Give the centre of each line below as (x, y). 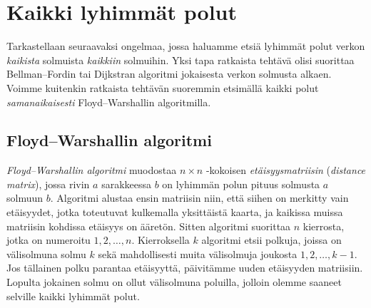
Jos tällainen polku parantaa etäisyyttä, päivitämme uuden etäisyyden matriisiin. (185, 268)
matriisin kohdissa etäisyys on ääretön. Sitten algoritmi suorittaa (149, 226)
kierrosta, (324, 226)
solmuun (25, 198)
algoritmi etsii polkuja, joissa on (271, 240)
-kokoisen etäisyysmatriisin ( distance (286, 170)
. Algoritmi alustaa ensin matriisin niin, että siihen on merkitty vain (199, 198)
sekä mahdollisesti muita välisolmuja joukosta (198, 253)
